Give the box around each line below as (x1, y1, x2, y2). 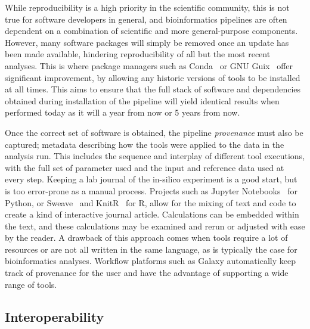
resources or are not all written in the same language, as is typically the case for (5, 243, 297, 255)
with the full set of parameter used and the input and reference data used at (5, 161, 284, 173)
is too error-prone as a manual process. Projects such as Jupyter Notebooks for (5, 184, 297, 197)
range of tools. (5, 278, 57, 290)
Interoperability (5, 307, 104, 325)
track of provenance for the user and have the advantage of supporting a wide (5, 266, 289, 279)
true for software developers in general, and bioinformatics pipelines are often (5, 13, 287, 25)
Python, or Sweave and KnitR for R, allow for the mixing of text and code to (5, 196, 296, 209)
